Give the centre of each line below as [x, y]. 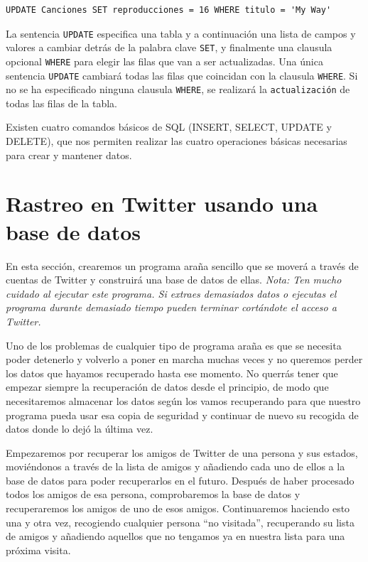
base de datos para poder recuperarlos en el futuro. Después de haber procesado [180, 480]
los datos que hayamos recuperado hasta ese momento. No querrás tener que [172, 373]
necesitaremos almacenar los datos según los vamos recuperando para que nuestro [183, 400]
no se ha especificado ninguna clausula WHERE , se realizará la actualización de [178, 89]
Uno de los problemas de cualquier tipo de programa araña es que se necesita [174, 345]
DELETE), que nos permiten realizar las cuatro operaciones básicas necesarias [177, 141]
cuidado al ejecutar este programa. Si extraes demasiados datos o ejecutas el [171, 293]
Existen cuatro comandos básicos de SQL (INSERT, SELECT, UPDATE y [169, 127]
